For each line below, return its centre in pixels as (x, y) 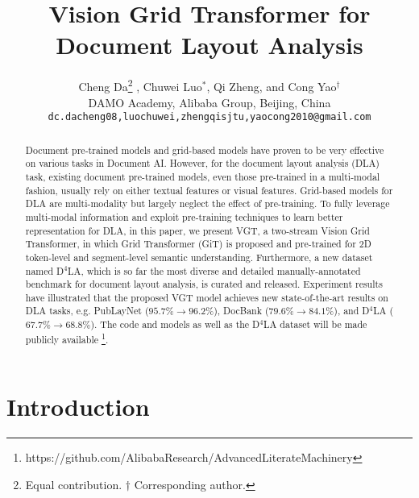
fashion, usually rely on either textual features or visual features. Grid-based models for (209, 190)
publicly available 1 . (67, 338)
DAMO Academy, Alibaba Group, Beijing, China (209, 102)
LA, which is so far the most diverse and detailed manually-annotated (214, 270)
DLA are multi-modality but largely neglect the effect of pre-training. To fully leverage (207, 203)
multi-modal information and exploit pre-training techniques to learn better (184, 216)
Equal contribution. (74, 484)
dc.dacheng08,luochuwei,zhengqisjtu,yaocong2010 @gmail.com (209, 117)
